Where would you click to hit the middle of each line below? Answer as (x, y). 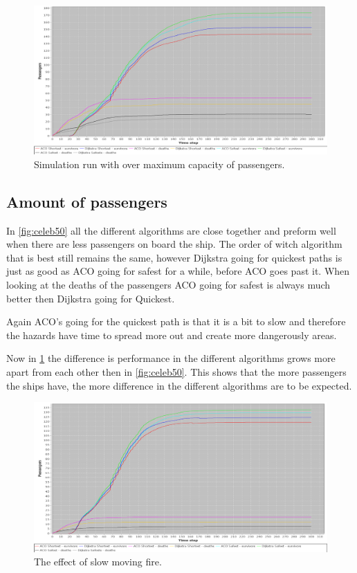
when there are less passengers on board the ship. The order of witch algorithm (174, 244)
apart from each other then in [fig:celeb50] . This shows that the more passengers (176, 372)
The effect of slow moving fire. (98, 562)
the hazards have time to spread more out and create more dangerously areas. (172, 335)
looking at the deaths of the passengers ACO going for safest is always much (168, 285)
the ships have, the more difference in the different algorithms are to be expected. (179, 385)
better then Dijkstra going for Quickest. (91, 298)
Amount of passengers (87, 201)
